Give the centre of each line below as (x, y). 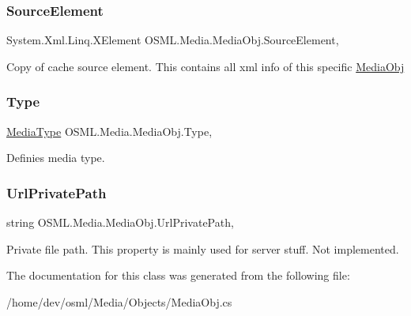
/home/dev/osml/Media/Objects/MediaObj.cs (119, 301)
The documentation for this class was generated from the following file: (178, 275)
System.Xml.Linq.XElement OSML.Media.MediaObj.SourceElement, (173, 40)
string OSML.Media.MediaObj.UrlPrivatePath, (120, 222)
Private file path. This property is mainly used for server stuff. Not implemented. (203, 248)
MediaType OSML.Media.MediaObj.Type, (109, 131)
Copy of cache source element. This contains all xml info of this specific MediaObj (205, 66)
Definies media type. (56, 158)
